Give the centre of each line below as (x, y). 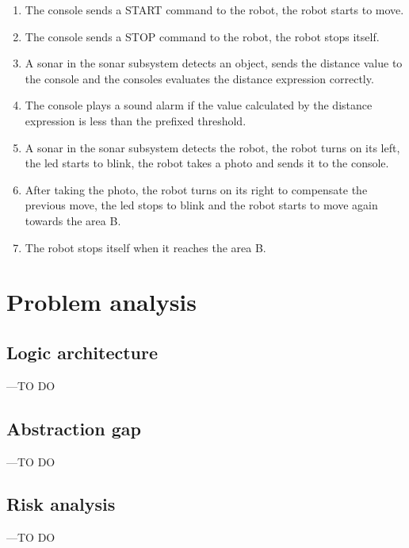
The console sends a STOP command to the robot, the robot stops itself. (202, 36)
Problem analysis (101, 302)
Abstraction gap (74, 428)
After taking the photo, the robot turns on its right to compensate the (196, 189)
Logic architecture (82, 352)
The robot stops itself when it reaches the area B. (145, 247)
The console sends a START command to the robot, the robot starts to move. (214, 10)
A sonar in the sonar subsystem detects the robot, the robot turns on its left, (212, 147)
